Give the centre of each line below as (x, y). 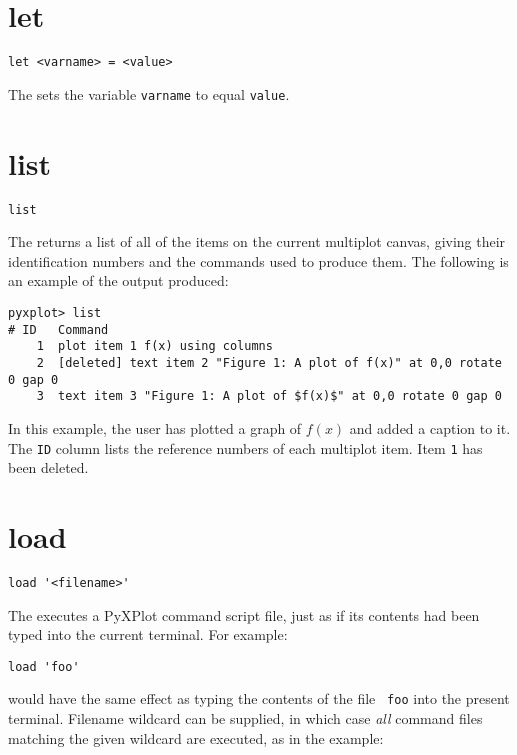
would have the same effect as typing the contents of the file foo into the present (259, 698)
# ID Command (58, 329)
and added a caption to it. (430, 427)
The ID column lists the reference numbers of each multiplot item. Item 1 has (245, 447)
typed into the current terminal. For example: (148, 634)
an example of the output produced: (118, 280)
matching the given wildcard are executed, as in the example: (196, 737)
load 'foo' (44, 666)
